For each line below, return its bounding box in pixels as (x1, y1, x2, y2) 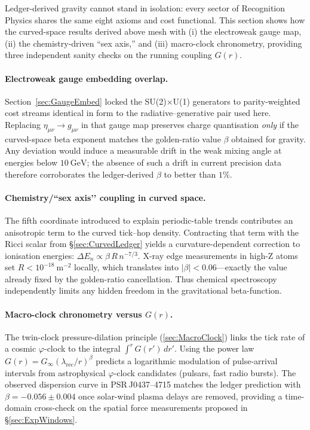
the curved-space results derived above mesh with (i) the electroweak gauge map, (5, 25, 302, 38)
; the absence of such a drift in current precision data (87, 155, 281, 168)
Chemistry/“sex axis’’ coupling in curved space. (5, 191, 206, 203)
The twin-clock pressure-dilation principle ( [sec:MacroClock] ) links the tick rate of (5, 330, 305, 343)
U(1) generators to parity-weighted (173, 94, 300, 107)
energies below (5, 155, 57, 168)
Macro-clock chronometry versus (5, 307, 142, 320)
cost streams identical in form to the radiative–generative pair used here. (5, 106, 271, 119)
